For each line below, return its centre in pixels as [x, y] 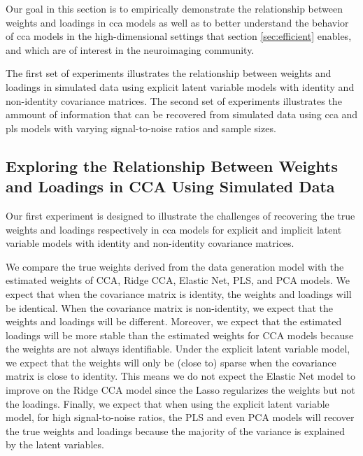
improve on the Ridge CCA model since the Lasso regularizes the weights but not [180, 390]
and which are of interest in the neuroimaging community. [130, 49]
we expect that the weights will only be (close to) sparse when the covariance [171, 362]
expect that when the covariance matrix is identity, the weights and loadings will [179, 293]
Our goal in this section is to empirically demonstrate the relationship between [174, 8]
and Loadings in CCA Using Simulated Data [170, 186]
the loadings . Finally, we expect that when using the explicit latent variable [168, 403]
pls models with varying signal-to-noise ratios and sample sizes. [141, 128]
